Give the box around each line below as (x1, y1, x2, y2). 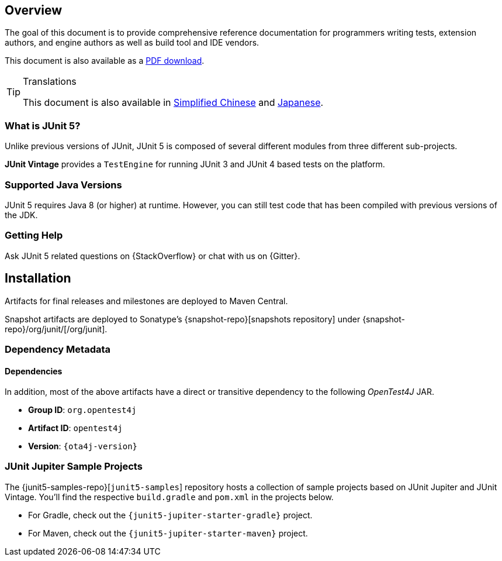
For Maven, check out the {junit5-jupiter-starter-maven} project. (28, 528, 308, 538)
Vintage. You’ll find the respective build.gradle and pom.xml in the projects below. (5, 491, 334, 502)
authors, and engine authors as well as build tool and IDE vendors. (5, 37, 259, 48)
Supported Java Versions (5, 178, 122, 191)
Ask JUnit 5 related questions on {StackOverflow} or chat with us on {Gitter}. (5, 250, 300, 261)
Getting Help (5, 229, 63, 242)
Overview (5, 3, 63, 18)
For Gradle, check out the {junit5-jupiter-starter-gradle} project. (28, 510, 313, 520)
